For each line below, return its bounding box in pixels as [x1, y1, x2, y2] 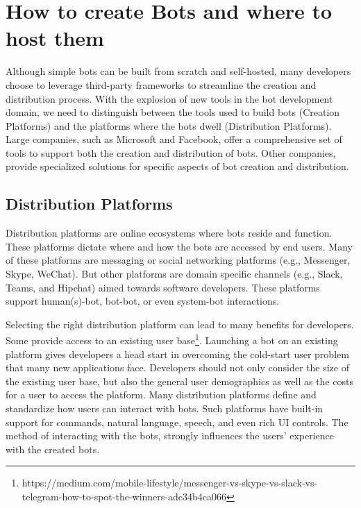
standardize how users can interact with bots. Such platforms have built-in [6, 401, 324, 416]
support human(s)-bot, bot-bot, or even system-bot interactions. [6, 294, 280, 308]
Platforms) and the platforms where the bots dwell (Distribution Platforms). [6, 118, 332, 133]
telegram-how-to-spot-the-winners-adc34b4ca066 [22, 489, 227, 504]
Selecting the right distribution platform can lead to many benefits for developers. [6, 316, 354, 331]
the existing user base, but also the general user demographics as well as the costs [6, 373, 353, 388]
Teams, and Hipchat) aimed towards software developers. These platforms [6, 280, 320, 294]
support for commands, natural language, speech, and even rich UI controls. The [6, 414, 349, 429]
